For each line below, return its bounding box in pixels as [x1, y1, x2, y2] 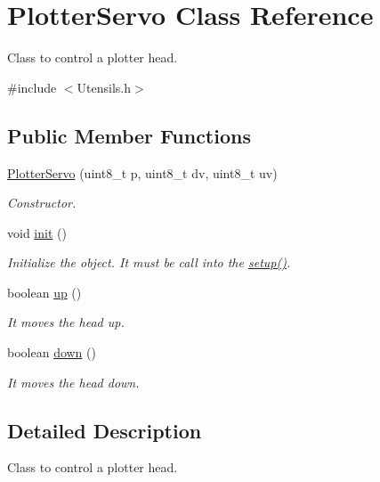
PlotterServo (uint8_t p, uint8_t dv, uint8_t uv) [7, 163, 278, 182]
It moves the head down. [7, 372, 140, 391]
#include [7, 78, 57, 96]
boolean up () [7, 282, 82, 301]
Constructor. [7, 193, 77, 212]
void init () [7, 223, 67, 241]
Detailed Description [7, 416, 202, 444]
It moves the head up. [7, 313, 125, 331]
